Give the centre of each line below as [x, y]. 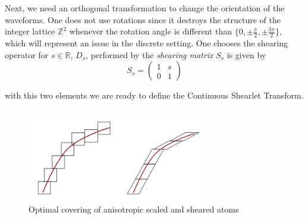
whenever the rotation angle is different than [150, 31]
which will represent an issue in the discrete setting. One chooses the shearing [146, 43]
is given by [246, 54]
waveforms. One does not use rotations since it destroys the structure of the [143, 19]
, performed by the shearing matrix [150, 54]
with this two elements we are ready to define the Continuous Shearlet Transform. [154, 95]
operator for [27, 54]
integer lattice [30, 31]
